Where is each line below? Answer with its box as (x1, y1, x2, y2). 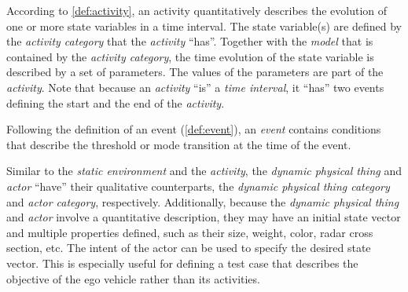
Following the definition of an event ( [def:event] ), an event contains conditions (6, 121, 381, 137)
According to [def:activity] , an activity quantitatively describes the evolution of (6, 2, 388, 18)
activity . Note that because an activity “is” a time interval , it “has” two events (6, 78, 384, 95)
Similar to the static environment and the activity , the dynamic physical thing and (6, 162, 402, 179)
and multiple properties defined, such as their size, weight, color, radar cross (6, 224, 373, 240)
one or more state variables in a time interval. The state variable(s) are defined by (6, 17, 402, 34)
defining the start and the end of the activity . (6, 94, 225, 111)
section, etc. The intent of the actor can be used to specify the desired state (6, 239, 371, 256)
